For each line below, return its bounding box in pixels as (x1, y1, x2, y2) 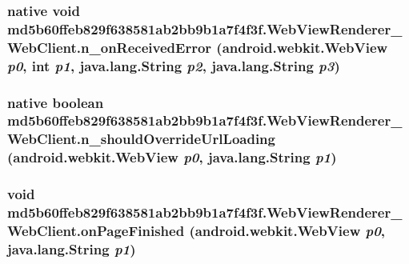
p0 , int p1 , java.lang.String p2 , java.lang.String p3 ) (7, 55, 340, 75)
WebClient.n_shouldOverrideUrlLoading (7, 129, 275, 149)
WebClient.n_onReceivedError (7, 37, 212, 57)
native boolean (7, 92, 104, 112)
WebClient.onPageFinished (7, 220, 185, 240)
